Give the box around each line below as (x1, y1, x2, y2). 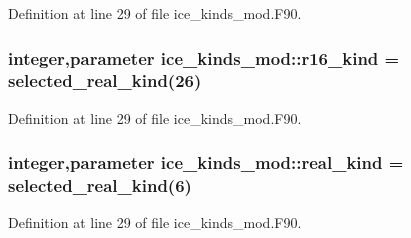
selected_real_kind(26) (8, 68, 202, 93)
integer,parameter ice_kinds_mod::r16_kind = (8, 45, 400, 70)
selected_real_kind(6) (8, 173, 192, 198)
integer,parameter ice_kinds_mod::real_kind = (8, 150, 404, 175)
